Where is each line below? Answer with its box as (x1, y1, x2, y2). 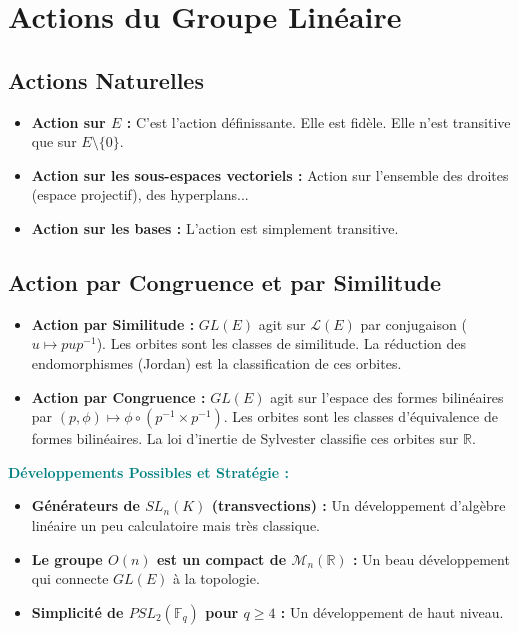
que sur (31, 131, 77, 152)
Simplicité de (31, 601, 124, 622)
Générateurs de (31, 495, 140, 516)
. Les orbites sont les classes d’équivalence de (223, 406, 498, 427)
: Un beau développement (352, 548, 510, 569)
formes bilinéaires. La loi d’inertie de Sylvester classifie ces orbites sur (31, 428, 459, 449)
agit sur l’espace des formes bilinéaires (270, 386, 504, 407)
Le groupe (31, 548, 103, 569)
